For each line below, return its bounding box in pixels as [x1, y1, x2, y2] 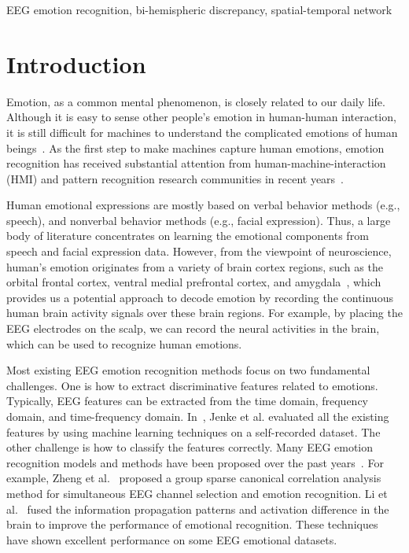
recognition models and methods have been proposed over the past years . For [6, 454, 384, 470]
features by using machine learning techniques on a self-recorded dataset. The [6, 423, 381, 440]
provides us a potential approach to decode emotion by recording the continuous [6, 289, 393, 305]
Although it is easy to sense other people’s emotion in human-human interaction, [6, 109, 396, 125]
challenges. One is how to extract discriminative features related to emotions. [6, 377, 378, 393]
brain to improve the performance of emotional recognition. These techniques [6, 516, 378, 533]
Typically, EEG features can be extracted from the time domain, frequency [6, 393, 369, 409]
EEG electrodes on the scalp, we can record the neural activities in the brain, [6, 320, 380, 337]
